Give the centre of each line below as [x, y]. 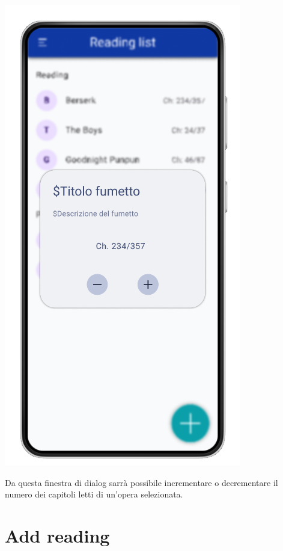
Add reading [57, 535]
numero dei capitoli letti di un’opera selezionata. [94, 494]
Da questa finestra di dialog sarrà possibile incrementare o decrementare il [141, 482]
